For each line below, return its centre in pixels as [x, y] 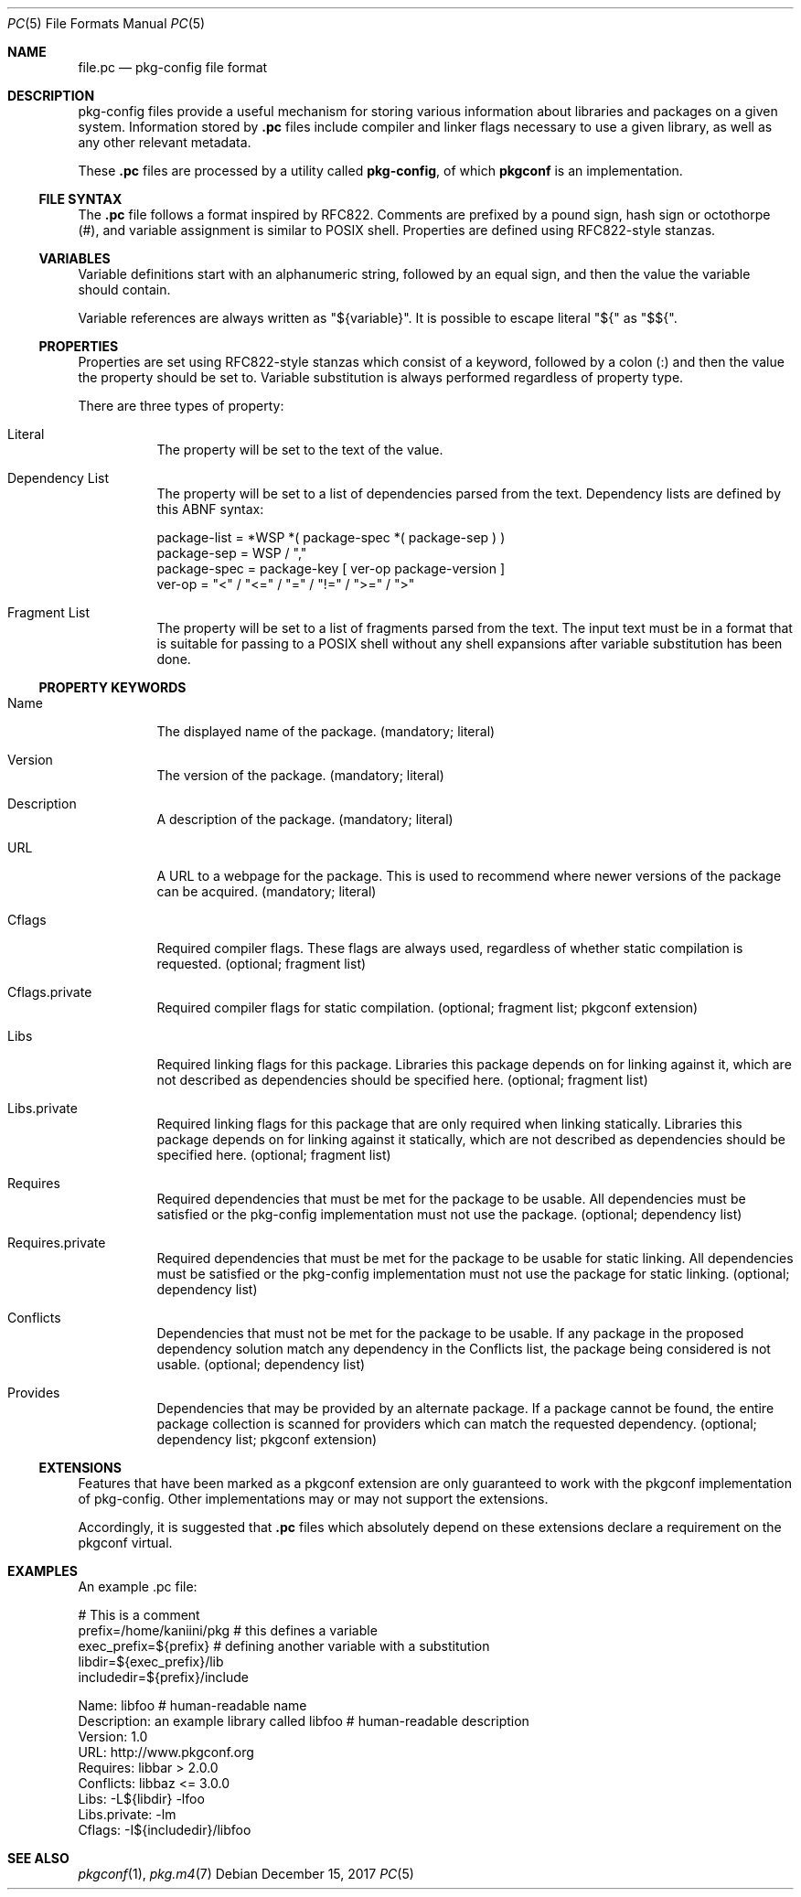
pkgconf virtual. [125, 1543]
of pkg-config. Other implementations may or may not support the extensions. [313, 1499]
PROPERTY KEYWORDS [112, 687]
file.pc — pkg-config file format [173, 67]
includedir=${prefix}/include [163, 1677]
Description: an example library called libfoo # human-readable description [304, 1721]
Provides [34, 1393]
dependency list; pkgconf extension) [267, 1439]
